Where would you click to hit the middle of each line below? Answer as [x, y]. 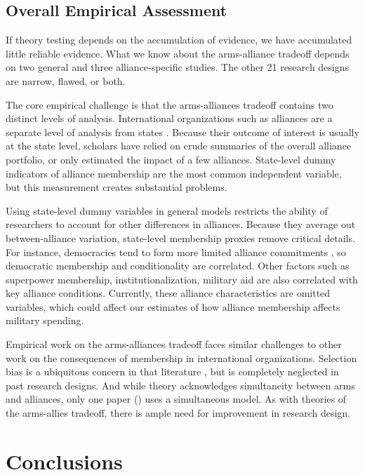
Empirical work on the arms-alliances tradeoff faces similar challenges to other [174, 344]
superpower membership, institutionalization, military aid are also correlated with [182, 279]
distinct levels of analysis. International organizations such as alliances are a [169, 118]
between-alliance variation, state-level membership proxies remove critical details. [180, 237]
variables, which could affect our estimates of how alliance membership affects [173, 306]
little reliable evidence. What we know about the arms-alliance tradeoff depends [178, 53]
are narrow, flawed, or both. [66, 80]
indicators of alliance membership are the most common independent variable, [174, 173]
